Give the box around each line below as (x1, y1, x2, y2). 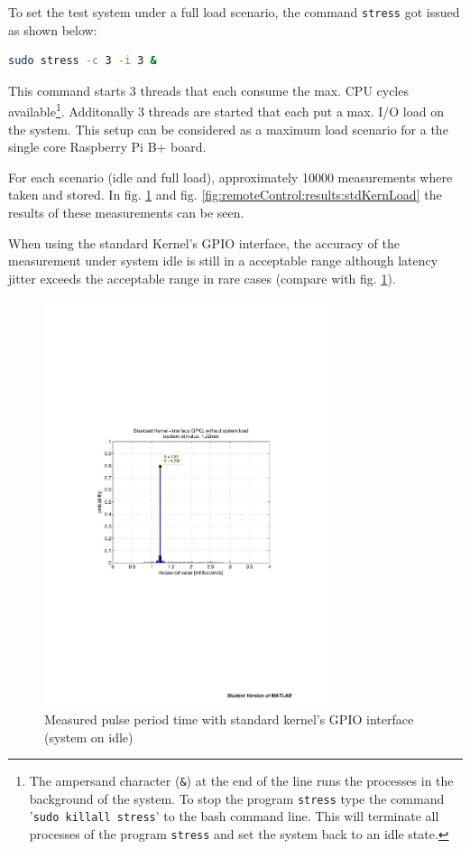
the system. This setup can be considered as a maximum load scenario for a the (8, 119, 448, 138)
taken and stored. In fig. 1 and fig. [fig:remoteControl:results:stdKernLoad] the (8, 185, 442, 204)
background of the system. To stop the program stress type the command (29, 788, 445, 807)
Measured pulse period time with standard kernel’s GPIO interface (44, 709, 414, 728)
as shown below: (8, 20, 97, 39)
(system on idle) (44, 727, 134, 746)
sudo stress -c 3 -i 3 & (8, 54, 157, 68)
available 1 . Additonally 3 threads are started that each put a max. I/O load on (8, 99, 444, 121)
